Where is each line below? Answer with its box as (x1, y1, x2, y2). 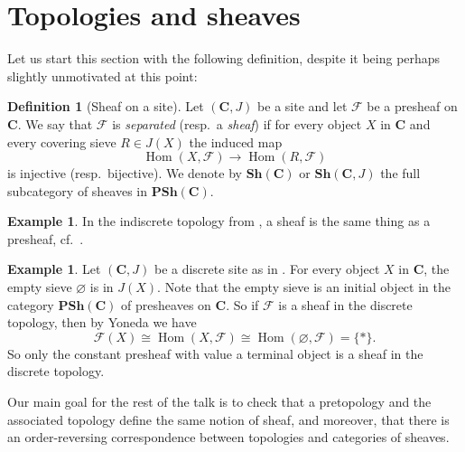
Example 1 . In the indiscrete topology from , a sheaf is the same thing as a (7, 212, 431, 231)
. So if (226, 295, 259, 314)
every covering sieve (7, 132, 116, 151)
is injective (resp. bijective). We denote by (7, 164, 242, 183)
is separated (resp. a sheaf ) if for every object (112, 114, 362, 133)
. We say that (17, 114, 93, 133)
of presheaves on (121, 295, 211, 314)
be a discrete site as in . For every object (153, 259, 380, 278)
